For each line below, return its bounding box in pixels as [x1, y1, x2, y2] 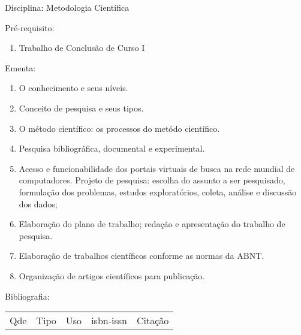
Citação [136, 313, 169, 328]
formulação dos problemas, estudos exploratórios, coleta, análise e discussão [19, 185, 297, 198]
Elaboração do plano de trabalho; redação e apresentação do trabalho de [19, 218, 285, 230]
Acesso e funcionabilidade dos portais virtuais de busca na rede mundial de [19, 162, 295, 174]
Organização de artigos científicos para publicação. [19, 269, 205, 282]
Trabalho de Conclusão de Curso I [19, 41, 145, 54]
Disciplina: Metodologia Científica [5, 1, 130, 13]
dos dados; [19, 197, 58, 210]
